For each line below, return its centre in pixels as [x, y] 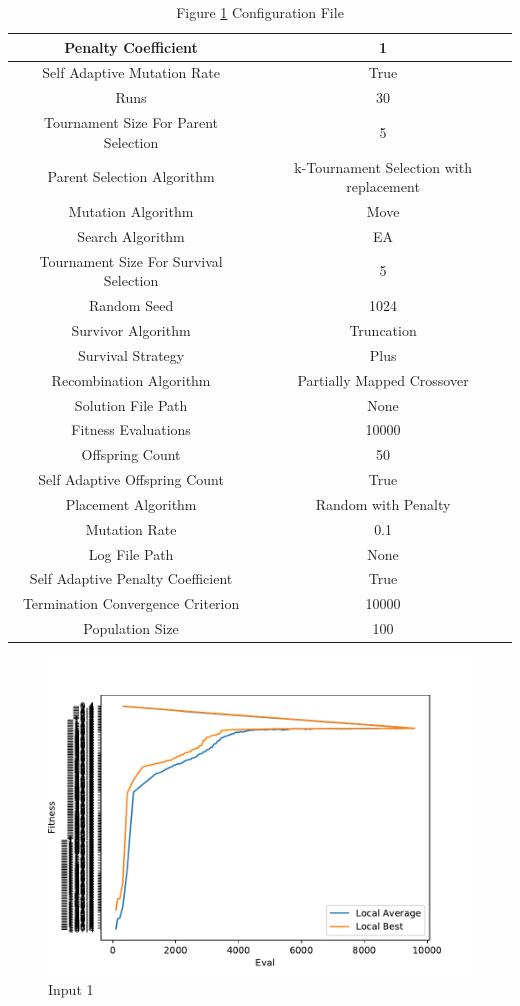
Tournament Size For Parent [131, 122]
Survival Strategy [131, 354]
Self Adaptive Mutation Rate [131, 72]
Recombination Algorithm [131, 379]
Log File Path [131, 553]
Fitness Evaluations [131, 429]
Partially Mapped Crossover [383, 379]
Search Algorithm [131, 235]
